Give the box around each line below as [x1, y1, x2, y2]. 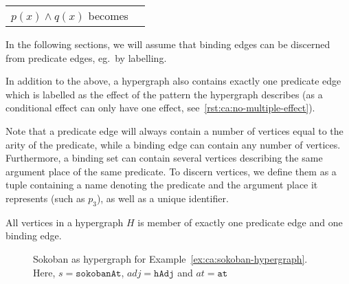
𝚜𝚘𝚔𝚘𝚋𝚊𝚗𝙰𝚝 [76, 268, 122, 278]
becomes [88, 8, 128, 23]
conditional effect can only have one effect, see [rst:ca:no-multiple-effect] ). [5, 100, 315, 115]
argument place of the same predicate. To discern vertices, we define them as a [5, 164, 337, 178]
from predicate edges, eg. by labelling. [5, 50, 167, 65]
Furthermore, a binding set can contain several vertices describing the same [5, 151, 323, 165]
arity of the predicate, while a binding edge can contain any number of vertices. [5, 137, 341, 151]
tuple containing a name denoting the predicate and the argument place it [5, 177, 318, 192]
